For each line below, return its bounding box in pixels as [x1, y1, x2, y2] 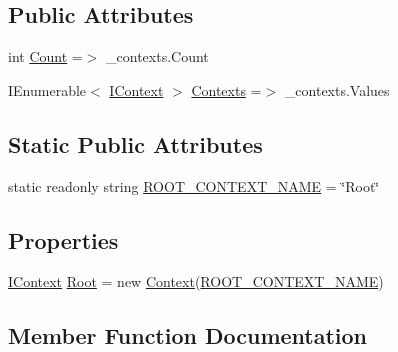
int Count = [8, 46, 83, 67]
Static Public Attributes [8, 128, 263, 159]
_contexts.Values [284, 79, 390, 100]
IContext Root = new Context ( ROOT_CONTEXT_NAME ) [8, 271, 384, 292]
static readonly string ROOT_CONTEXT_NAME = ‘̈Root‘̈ [8, 175, 380, 196]
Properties [8, 224, 119, 255]
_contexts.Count [106, 46, 209, 67]
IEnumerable [8, 79, 87, 100]
